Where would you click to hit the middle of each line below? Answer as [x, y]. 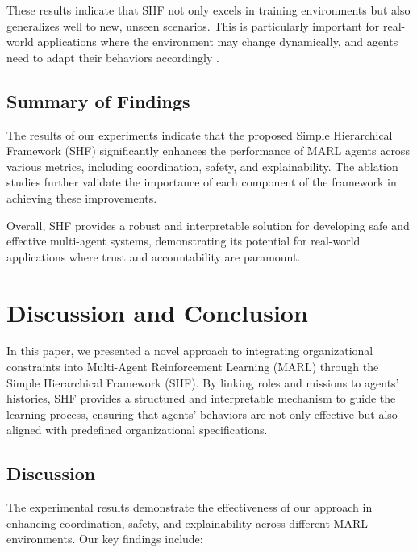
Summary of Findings [98, 100]
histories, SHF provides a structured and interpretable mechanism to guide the [201, 398]
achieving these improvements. [82, 197]
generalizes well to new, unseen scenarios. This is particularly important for [193, 25]
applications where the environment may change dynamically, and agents [218, 42]
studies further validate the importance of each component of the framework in [202, 182]
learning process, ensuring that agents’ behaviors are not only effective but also [202, 414]
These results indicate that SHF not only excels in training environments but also [208, 10]
